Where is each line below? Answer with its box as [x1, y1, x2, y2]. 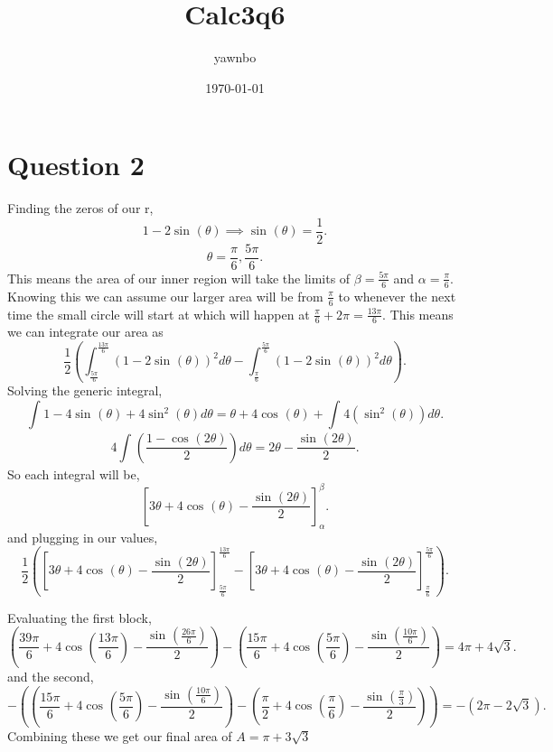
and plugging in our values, [7, 527, 158, 546]
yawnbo [213, 48, 257, 67]
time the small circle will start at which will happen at [7, 304, 310, 323]
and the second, [7, 667, 94, 686]
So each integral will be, [7, 464, 140, 483]
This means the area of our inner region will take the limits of [7, 268, 351, 287]
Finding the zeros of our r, [7, 199, 154, 218]
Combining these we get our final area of [7, 726, 232, 745]
